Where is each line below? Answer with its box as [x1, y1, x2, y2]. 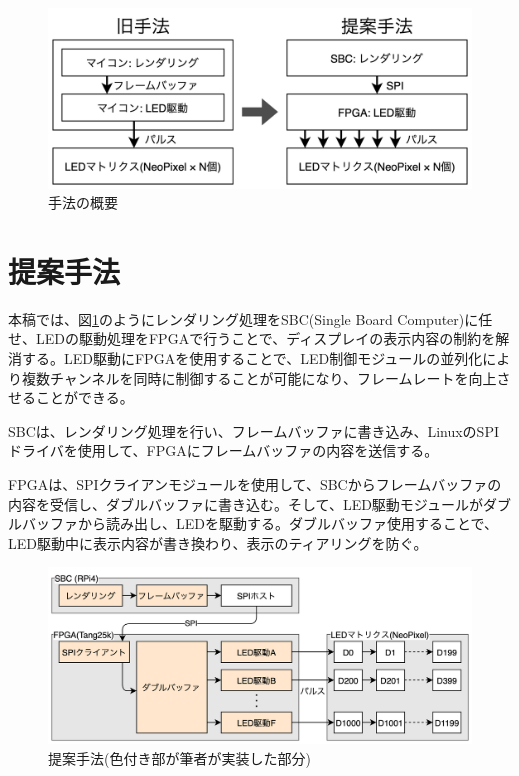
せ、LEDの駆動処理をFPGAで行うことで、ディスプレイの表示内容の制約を [8, 328, 496, 349]
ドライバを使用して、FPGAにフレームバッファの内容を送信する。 [8, 440, 439, 461]
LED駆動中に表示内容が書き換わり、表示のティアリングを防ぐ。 [8, 532, 428, 553]
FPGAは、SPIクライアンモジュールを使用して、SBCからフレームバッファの [8, 474, 502, 494]
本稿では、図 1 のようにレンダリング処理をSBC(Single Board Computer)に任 [8, 308, 493, 329]
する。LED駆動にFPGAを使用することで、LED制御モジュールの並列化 [21, 348, 483, 369]
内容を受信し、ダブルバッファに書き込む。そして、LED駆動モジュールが [8, 493, 483, 514]
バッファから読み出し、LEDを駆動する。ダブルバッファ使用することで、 [21, 513, 498, 534]
